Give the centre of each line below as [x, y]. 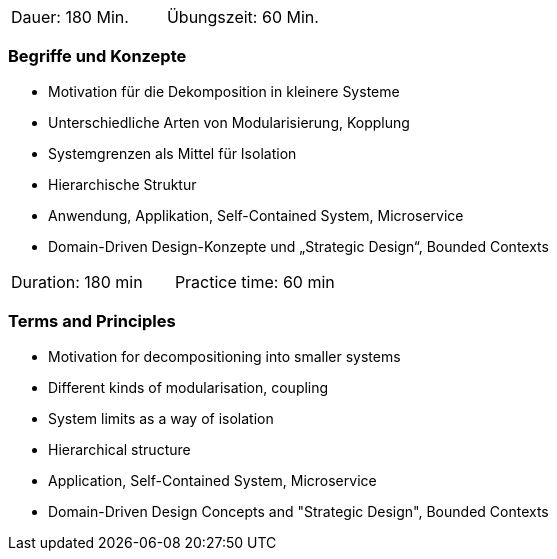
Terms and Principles [92, 321]
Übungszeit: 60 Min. [242, 17]
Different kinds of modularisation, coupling [188, 387]
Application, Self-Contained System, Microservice [212, 480]
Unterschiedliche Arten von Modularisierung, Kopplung [229, 122]
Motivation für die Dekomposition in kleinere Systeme [224, 91]
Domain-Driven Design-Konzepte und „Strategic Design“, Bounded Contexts [298, 246]
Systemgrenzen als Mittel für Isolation [172, 153]
